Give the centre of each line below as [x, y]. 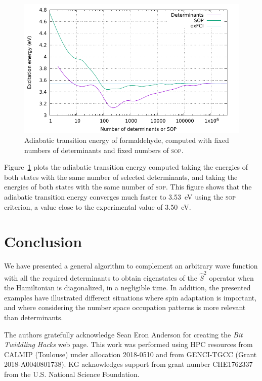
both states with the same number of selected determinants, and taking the [121, 177]
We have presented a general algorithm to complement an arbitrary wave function [131, 266]
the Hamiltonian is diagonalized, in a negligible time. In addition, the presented [127, 288]
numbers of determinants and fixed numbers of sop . [104, 150]
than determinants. [34, 317]
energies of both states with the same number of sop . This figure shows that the [128, 187]
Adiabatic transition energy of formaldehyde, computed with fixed [127, 140]
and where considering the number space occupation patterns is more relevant [125, 307]
